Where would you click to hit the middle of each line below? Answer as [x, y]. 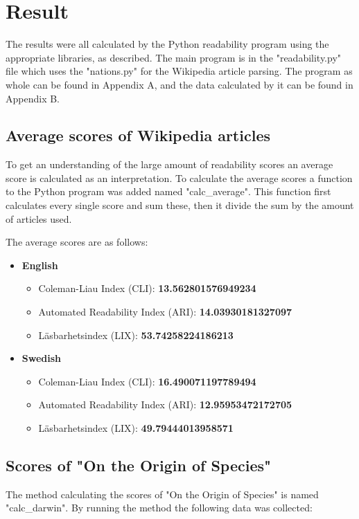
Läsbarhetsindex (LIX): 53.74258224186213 [136, 335]
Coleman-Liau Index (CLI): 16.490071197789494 [147, 381]
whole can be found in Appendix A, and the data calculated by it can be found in [179, 84]
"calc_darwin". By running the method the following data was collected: [159, 508]
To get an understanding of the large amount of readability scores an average [169, 164]
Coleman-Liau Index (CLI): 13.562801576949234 [147, 288]
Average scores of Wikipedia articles [138, 135]
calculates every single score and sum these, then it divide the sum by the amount [180, 205]
